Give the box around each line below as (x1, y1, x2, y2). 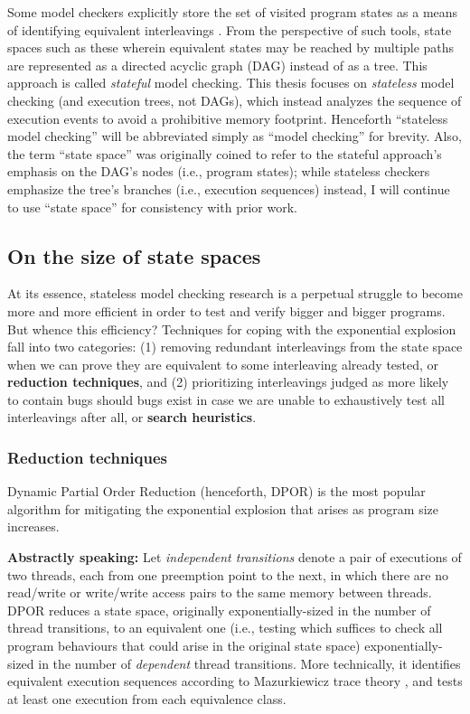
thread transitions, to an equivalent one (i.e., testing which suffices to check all (7, 618, 443, 637)
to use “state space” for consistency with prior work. (7, 197, 297, 216)
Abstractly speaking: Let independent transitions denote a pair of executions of (7, 548, 462, 567)
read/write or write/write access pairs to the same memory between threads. (7, 583, 432, 602)
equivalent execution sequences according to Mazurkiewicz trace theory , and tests (7, 672, 463, 691)
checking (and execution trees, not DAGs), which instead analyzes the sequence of (7, 90, 462, 109)
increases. (7, 517, 60, 536)
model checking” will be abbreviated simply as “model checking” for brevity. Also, (7, 127, 462, 146)
